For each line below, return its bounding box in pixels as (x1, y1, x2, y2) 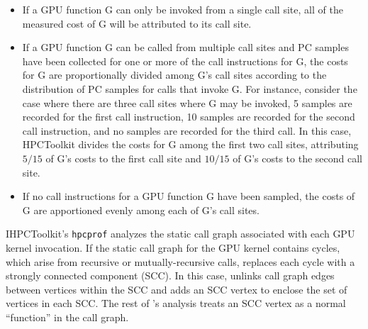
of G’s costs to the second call (233, 150, 362, 165)
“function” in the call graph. (6, 309, 129, 324)
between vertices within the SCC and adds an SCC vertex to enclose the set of (6, 281, 347, 296)
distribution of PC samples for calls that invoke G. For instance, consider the (22, 81, 357, 96)
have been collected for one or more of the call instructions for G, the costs (22, 53, 348, 68)
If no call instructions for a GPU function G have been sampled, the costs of (22, 189, 355, 203)
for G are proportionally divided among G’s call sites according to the (22, 67, 327, 82)
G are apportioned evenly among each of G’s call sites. (22, 202, 260, 217)
